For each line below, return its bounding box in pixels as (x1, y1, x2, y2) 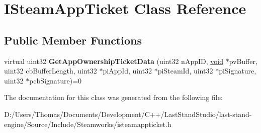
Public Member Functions (4, 32, 142, 47)
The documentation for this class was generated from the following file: (4, 92, 223, 102)
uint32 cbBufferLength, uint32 (4, 65, 97, 76)
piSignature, (219, 65, 256, 76)
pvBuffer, (229, 55, 257, 66)
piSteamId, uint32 (157, 65, 213, 76)
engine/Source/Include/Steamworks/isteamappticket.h (4, 118, 171, 129)
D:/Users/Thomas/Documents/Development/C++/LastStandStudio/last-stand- (4, 108, 252, 119)
